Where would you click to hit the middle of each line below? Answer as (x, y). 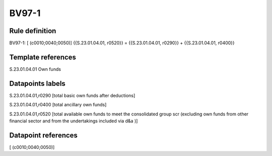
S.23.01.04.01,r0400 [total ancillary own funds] (58, 105)
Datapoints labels (37, 84)
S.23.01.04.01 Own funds (35, 69)
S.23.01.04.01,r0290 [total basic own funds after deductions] (72, 95)
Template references (43, 57)
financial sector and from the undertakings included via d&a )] (74, 121)
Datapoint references (44, 135)
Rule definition (33, 31)
